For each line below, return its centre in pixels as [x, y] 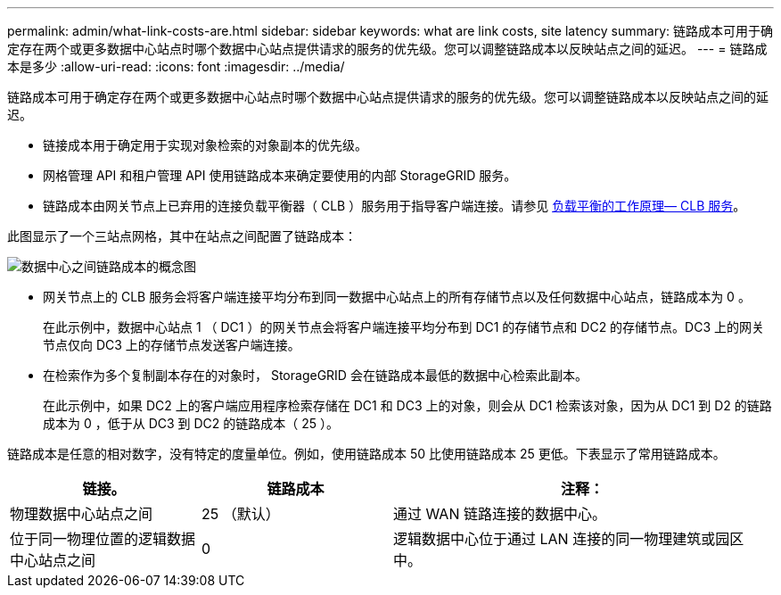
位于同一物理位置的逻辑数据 [103, 539]
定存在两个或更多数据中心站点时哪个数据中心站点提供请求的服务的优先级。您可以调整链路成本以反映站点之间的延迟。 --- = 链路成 [387, 49]
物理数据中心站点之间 [82, 514]
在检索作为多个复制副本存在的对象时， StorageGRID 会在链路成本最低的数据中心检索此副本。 [315, 375]
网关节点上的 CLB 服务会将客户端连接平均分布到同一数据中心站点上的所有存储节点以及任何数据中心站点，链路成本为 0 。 [397, 297]
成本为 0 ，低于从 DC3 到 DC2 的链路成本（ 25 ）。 [191, 423]
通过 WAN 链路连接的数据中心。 [500, 514]
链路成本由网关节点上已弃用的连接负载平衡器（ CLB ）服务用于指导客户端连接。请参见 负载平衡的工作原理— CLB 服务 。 [395, 206]
